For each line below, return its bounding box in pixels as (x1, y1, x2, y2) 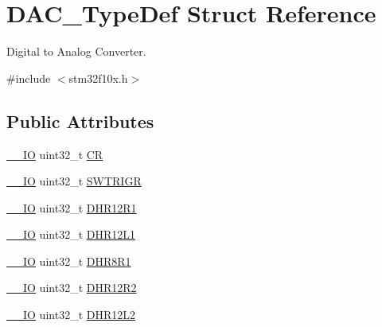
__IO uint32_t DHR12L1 (6, 226, 135, 243)
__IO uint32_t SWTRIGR (6, 173, 142, 189)
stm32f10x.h (68, 69, 128, 86)
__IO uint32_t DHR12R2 (6, 279, 137, 296)
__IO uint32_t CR (6, 146, 103, 162)
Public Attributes (6, 108, 154, 133)
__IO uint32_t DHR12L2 (6, 306, 135, 323)
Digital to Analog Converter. (6, 43, 146, 60)
